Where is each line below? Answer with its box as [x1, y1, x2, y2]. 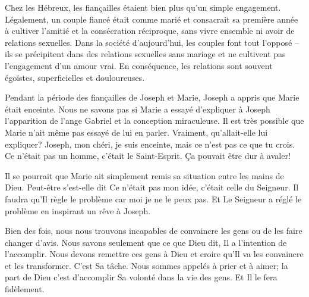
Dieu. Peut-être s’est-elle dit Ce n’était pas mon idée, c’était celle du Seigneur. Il [5, 181, 299, 193]
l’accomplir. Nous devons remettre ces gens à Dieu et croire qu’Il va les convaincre [5, 248, 304, 260]
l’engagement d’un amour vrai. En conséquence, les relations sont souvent [5, 59, 273, 71]
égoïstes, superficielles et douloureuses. [5, 71, 145, 83]
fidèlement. [5, 283, 45, 295]
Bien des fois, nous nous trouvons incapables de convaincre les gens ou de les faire [5, 224, 302, 237]
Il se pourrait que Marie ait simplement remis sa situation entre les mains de [5, 169, 284, 182]
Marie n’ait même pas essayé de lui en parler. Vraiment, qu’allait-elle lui [5, 126, 268, 138]
